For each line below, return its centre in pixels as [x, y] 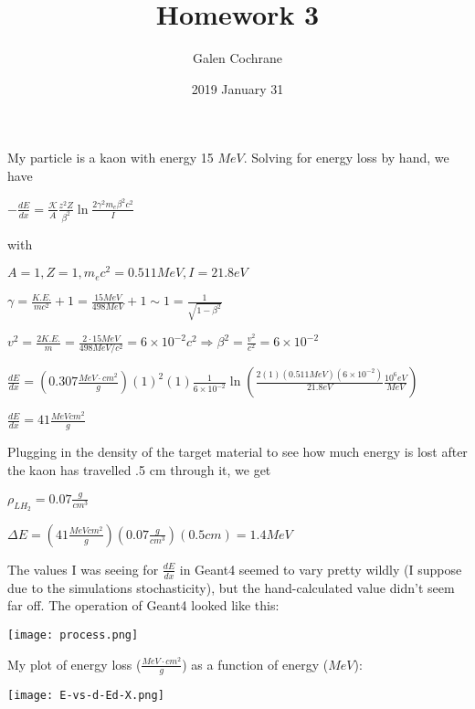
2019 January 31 [237, 88]
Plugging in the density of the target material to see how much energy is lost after [237, 452]
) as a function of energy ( [255, 664]
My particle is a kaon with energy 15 [111, 158]
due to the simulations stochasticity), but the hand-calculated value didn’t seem [231, 587]
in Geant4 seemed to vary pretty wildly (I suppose [321, 569]
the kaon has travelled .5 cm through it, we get [139, 469]
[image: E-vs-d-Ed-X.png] [86, 696]
